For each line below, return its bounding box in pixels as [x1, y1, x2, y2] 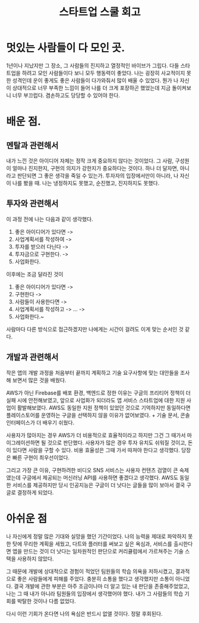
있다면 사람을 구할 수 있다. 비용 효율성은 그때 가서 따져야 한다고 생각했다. [12, 446, 180, 453]
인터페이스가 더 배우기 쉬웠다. [6, 419, 75, 426]
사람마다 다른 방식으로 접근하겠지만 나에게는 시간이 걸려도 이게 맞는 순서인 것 [6, 325, 184, 333]
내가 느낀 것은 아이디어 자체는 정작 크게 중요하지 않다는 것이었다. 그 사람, [6, 157, 174, 164]
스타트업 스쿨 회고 [59, 5, 141, 19]
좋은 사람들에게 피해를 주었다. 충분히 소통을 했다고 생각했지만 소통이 [17, 575, 174, 582]
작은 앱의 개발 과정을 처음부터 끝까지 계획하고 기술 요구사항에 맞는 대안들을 [6, 369, 179, 376]
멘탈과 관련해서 [6, 140, 59, 151]
